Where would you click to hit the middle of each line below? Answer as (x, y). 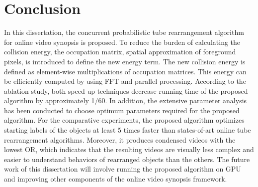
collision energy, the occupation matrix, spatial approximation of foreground (120, 52)
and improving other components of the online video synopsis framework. (116, 179)
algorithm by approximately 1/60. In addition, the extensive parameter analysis (126, 100)
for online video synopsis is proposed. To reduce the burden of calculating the (122, 42)
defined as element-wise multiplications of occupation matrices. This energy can (125, 71)
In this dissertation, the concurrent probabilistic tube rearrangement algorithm (124, 32)
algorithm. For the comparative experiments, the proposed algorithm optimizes (124, 120)
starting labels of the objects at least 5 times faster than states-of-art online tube (128, 130)
